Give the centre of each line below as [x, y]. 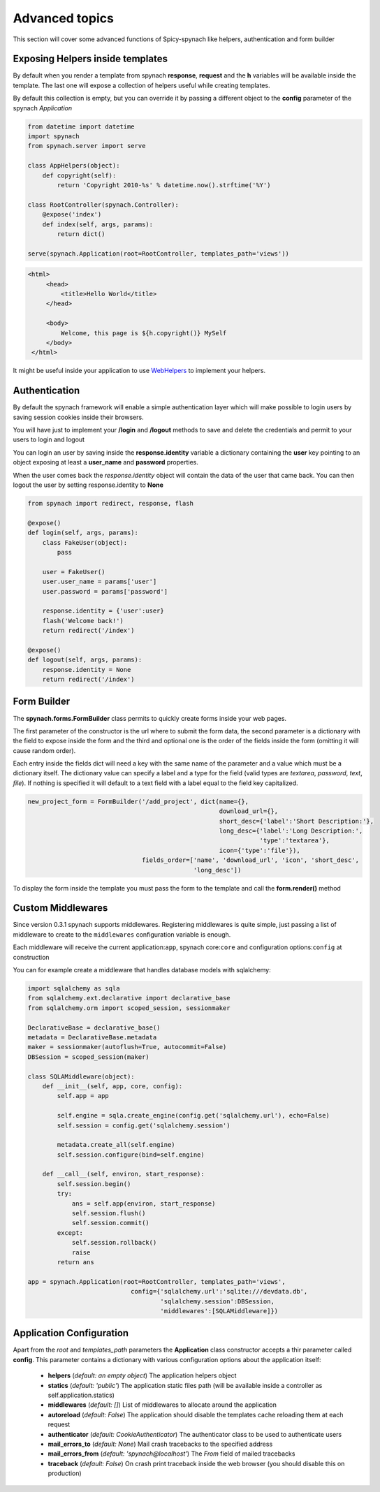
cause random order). [44, 750]
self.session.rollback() [114, 1243]
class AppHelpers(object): [74, 166]
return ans [75, 1262]
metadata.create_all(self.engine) [116, 1145]
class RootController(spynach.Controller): [103, 205]
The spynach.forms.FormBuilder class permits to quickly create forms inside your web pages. [149, 718]
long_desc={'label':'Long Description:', [291, 831]
